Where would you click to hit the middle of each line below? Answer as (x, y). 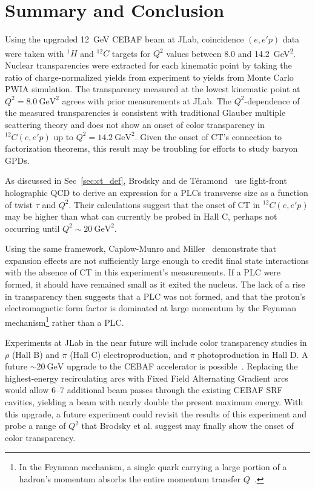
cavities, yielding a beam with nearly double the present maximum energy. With (154, 402)
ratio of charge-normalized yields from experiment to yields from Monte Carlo (149, 77)
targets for (131, 53)
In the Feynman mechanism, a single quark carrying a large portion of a (153, 467)
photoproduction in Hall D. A (253, 354)
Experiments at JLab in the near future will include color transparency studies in (156, 342)
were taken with (35, 53)
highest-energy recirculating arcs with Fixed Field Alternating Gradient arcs (147, 378)
